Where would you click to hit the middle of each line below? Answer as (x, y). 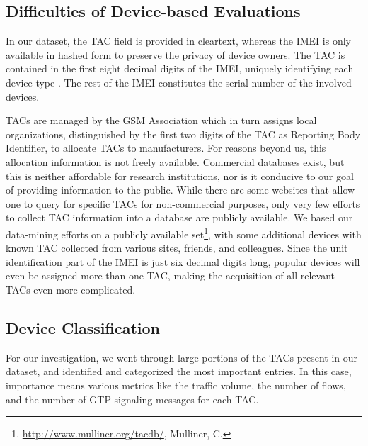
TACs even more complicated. (71, 289)
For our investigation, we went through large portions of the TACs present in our (182, 357)
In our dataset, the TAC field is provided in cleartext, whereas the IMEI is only (178, 41)
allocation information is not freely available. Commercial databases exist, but (175, 161)
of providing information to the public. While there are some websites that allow (180, 190)
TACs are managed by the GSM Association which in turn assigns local (161, 120)
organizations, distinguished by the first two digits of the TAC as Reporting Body (183, 134)
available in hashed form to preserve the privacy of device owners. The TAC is (176, 54)
